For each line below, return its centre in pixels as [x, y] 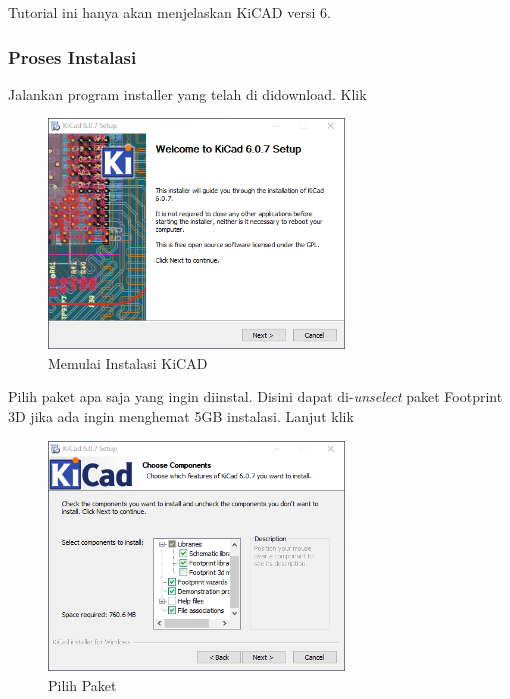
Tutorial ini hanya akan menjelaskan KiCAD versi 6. [169, 12]
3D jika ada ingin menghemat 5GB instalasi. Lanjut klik [181, 415]
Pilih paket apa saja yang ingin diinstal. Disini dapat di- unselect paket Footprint [255, 396]
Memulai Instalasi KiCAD [128, 362]
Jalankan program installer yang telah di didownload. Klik [187, 93]
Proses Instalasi [72, 56]
